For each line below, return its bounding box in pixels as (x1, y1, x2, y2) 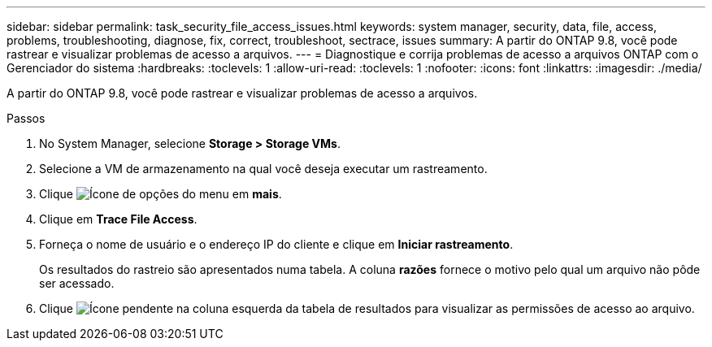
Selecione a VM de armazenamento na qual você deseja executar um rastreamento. (39, 162, 488, 176)
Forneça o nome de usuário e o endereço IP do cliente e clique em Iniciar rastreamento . (39, 237, 514, 251)
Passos (7, 111, 46, 125)
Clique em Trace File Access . (39, 212, 198, 226)
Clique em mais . (39, 187, 282, 201)
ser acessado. (39, 276, 115, 290)
